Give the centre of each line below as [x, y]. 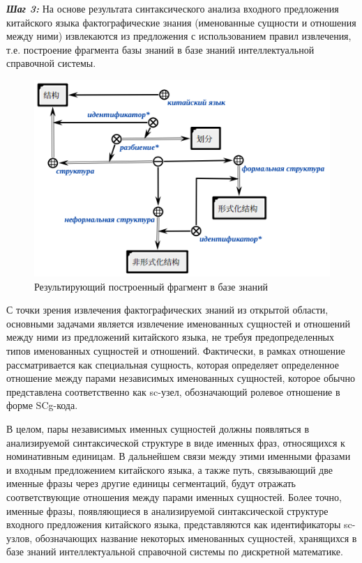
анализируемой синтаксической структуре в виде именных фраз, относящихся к [176, 442]
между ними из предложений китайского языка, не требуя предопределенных [171, 337]
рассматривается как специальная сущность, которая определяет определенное [173, 364]
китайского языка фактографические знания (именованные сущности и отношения [181, 22]
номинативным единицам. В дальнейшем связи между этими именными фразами [179, 456]
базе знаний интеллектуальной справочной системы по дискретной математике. [175, 552]
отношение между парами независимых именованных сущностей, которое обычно [181, 378]
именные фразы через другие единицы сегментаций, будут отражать [151, 483]
